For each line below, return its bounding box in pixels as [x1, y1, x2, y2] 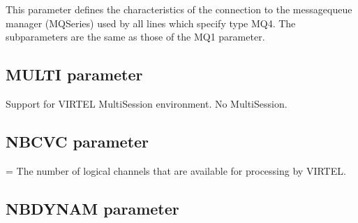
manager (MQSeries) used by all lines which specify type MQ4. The [6, 15, 296, 30]
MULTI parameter [6, 64, 143, 85]
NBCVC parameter [6, 130, 149, 152]
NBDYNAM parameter [6, 197, 179, 219]
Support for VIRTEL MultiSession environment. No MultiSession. [6, 96, 288, 110]
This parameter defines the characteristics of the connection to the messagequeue [6, 2, 352, 16]
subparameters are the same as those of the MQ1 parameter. [6, 29, 265, 44]
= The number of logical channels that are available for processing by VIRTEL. [6, 163, 346, 178]
